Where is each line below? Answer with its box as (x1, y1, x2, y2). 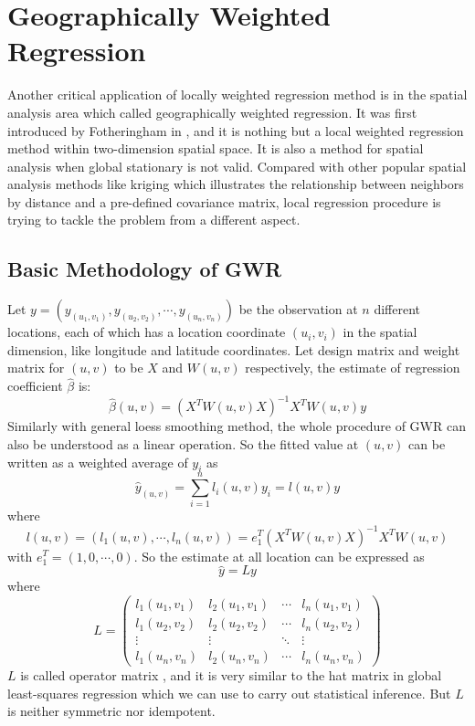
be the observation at (238, 300, 358, 319)
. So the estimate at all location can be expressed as (133, 546, 425, 565)
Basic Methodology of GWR (7, 255, 282, 283)
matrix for (7, 358, 65, 377)
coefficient (7, 376, 63, 395)
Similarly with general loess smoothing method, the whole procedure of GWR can (7, 416, 466, 436)
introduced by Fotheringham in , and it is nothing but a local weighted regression (7, 121, 464, 140)
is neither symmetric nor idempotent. (7, 701, 216, 721)
